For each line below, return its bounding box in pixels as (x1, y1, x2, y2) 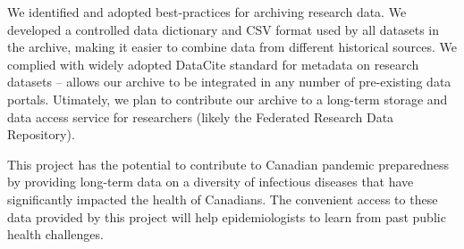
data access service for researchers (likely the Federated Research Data (7, 107, 394, 126)
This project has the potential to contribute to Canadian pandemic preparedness (7, 154, 449, 173)
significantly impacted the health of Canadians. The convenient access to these (7, 189, 438, 208)
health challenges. (7, 225, 104, 244)
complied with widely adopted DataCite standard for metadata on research (7, 54, 419, 73)
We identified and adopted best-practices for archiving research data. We (7, 3, 407, 21)
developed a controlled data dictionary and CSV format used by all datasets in (7, 20, 439, 38)
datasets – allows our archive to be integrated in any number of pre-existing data (7, 72, 451, 91)
